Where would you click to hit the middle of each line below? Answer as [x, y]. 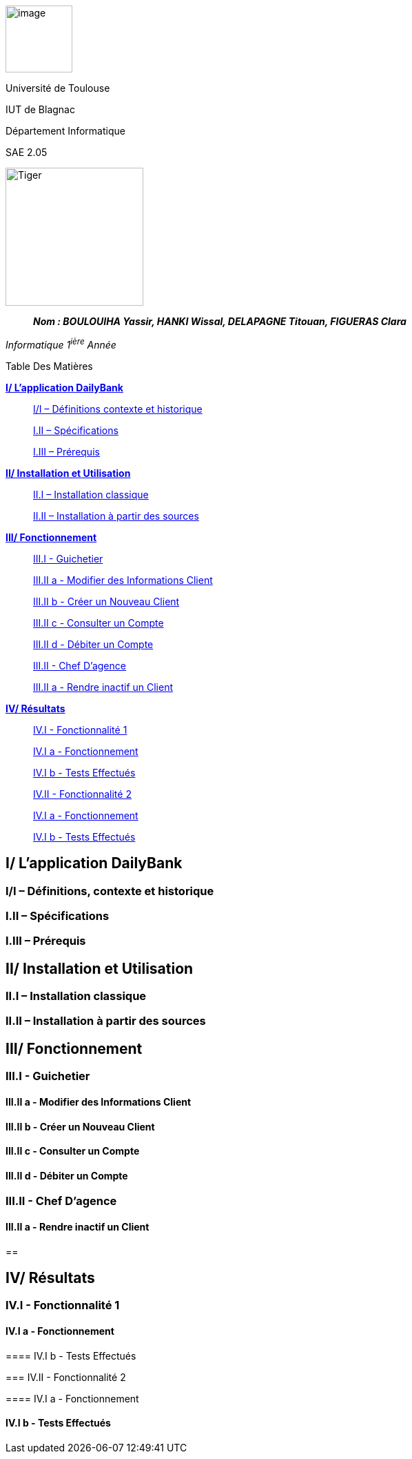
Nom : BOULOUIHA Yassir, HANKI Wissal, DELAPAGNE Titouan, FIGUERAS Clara [220, 321]
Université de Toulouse [58, 88]
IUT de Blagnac [40, 109]
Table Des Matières [49, 366]
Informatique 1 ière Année [61, 344]
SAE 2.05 [27, 152]
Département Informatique [65, 131]
